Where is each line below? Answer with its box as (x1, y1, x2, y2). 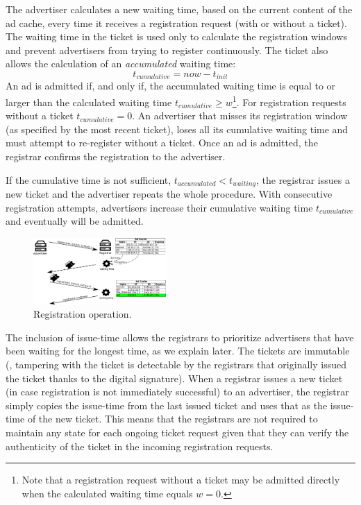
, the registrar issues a (255, 172, 350, 187)
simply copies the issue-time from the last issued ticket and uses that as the (6, 397, 328, 412)
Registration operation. (33, 307, 132, 321)
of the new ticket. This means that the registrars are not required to (27, 411, 318, 426)
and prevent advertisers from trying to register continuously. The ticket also (6, 42, 328, 57)
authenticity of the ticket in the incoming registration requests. (6, 438, 274, 453)
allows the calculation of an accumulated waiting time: (6, 56, 236, 71)
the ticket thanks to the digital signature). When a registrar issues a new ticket (6, 370, 343, 385)
